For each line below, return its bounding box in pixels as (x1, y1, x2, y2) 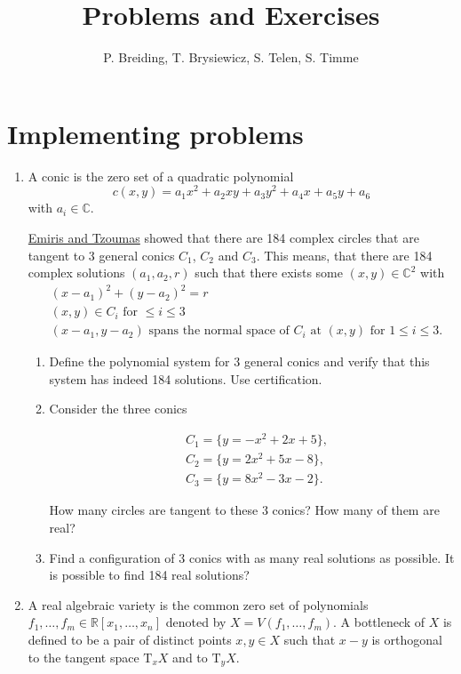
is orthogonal (371, 630, 442, 648)
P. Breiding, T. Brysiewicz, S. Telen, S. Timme (103, 48, 359, 67)
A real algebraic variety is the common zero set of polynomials (28, 595, 369, 614)
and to (172, 647, 208, 666)
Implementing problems (7, 115, 304, 151)
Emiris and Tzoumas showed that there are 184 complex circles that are (28, 228, 419, 246)
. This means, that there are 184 (256, 245, 433, 264)
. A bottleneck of (333, 613, 425, 631)
